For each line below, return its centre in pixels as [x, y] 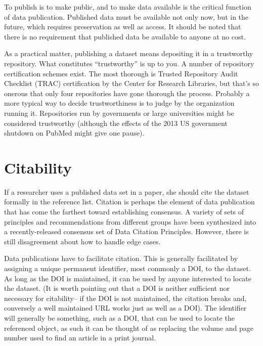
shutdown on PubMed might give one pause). [74, 133]
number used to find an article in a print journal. [80, 338]
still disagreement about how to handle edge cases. [82, 241]
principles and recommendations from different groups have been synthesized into [130, 221]
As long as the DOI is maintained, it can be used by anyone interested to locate [128, 278]
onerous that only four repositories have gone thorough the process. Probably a [127, 93]
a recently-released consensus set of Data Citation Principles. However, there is [126, 231]
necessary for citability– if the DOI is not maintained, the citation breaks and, [125, 298]
